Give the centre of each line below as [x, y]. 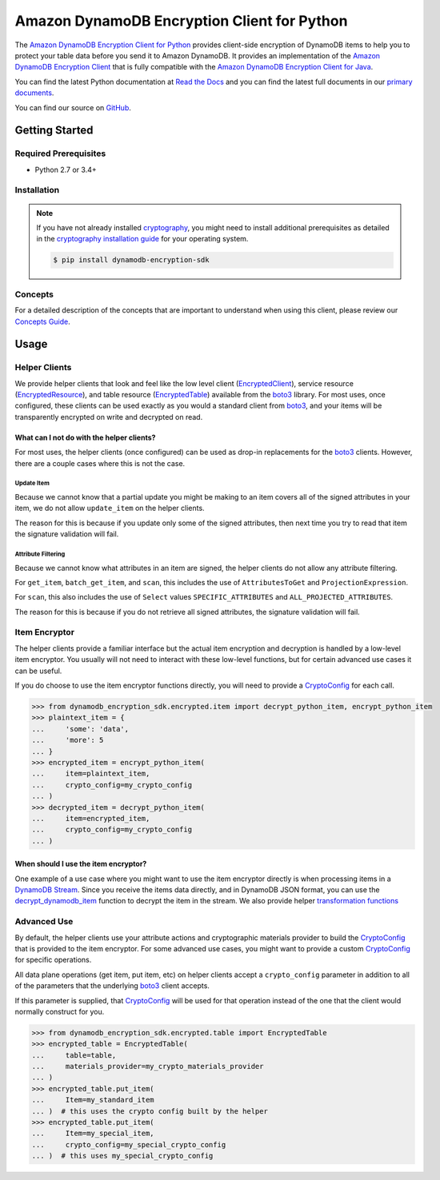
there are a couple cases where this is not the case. [100, 463]
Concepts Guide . [43, 321]
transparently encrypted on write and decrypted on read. [109, 417]
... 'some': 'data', [80, 729]
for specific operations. [53, 960]
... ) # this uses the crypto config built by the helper [150, 1111]
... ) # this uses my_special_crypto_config [122, 1156]
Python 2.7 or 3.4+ [66, 169]
